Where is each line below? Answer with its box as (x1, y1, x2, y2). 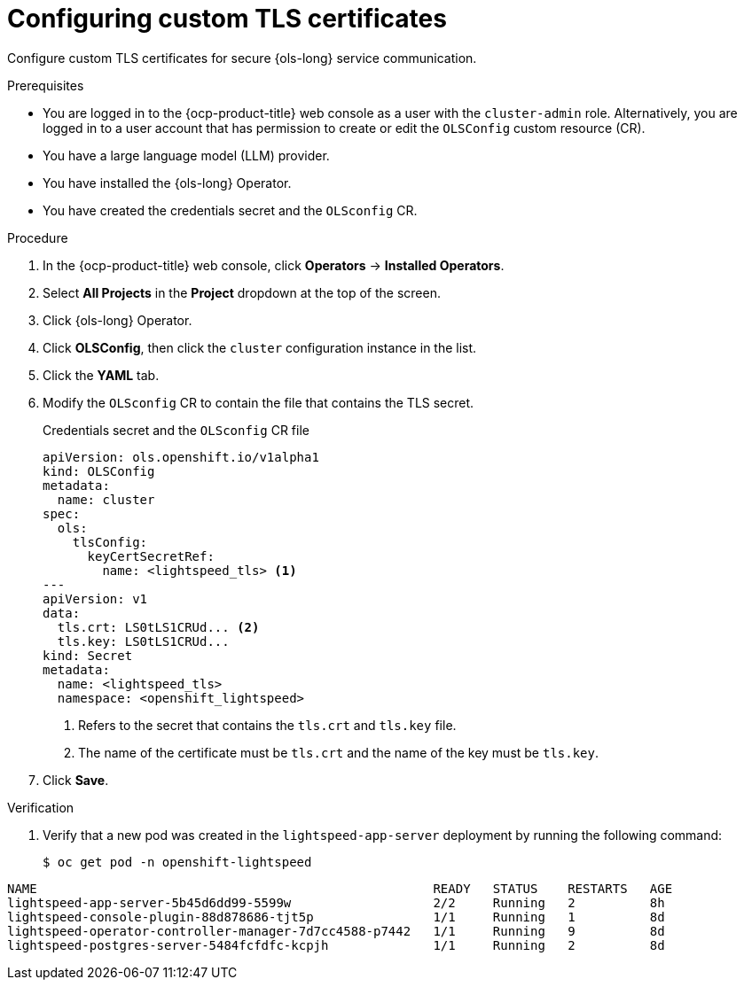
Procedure (7, 229, 68, 245)
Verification (7, 799, 74, 815)
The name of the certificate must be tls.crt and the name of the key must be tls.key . (78, 744, 599, 760)
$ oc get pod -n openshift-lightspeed (43, 854, 312, 869)
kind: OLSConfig (43, 463, 155, 478)
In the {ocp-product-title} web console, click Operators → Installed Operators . (43, 257, 505, 273)
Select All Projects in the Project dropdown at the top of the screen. (43, 284, 441, 300)
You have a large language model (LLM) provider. (43, 147, 330, 163)
